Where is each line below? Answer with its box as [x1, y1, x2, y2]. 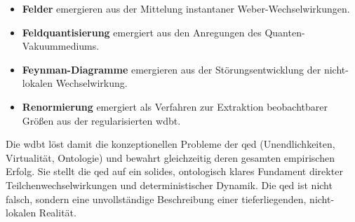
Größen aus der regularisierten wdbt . [22, 113, 181, 127]
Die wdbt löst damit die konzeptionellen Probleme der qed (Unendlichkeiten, [6, 137, 335, 151]
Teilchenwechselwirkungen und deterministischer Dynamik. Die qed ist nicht [6, 177, 333, 192]
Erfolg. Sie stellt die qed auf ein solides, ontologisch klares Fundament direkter [6, 164, 343, 179]
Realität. [39, 205, 76, 220]
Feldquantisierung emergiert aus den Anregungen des [22, 25, 262, 39]
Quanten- [264, 25, 305, 39]
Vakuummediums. [22, 39, 100, 53]
